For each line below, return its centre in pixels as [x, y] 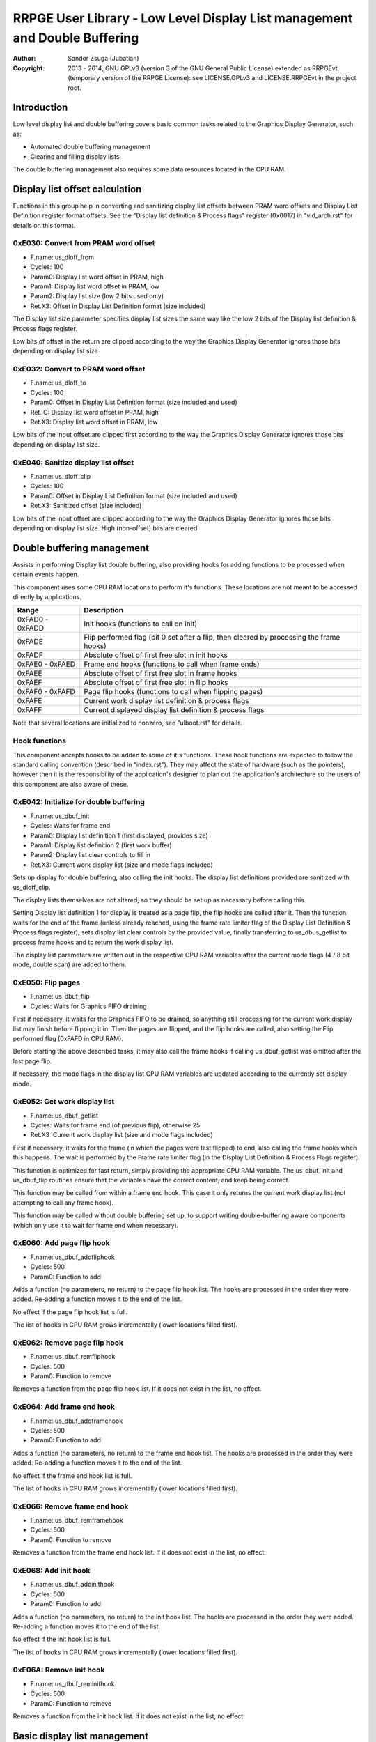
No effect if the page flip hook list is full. [70, 1312]
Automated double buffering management [91, 147]
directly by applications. [47, 596]
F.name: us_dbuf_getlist [64, 1116]
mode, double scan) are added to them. [70, 964]
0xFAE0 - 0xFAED [46, 664]
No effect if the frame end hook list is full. [72, 1475]
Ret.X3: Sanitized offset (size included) [86, 506]
